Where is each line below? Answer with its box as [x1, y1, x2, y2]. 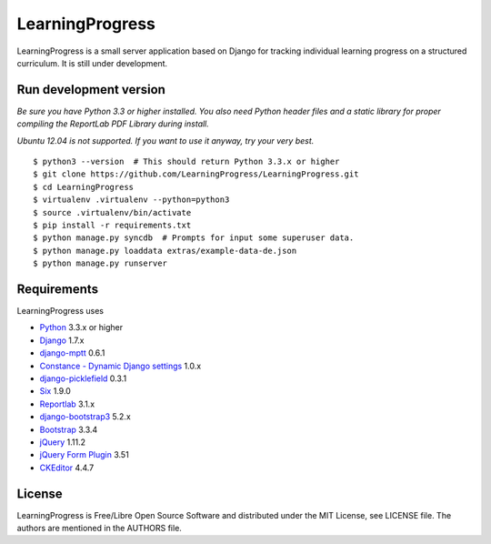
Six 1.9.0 [39, 386, 72, 397]
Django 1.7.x [39, 335, 85, 346]
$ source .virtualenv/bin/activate [33, 207, 192, 217]
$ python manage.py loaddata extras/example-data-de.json [33, 246, 297, 256]
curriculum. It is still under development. [16, 57, 168, 68]
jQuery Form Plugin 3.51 [39, 449, 129, 460]
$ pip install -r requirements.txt [33, 219, 192, 230]
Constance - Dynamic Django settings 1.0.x [39, 360, 202, 371]
